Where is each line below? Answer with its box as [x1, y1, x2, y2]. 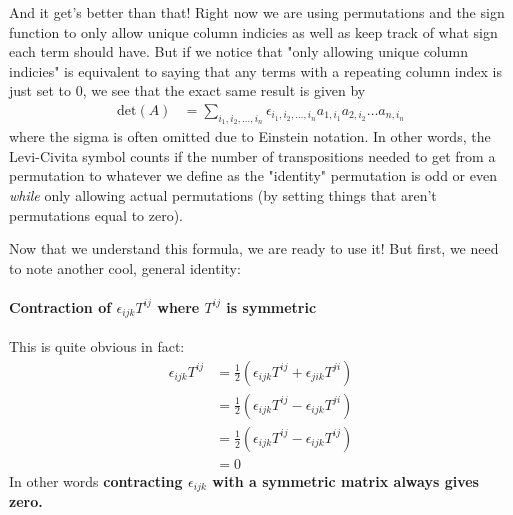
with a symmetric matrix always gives [212, 470, 479, 491]
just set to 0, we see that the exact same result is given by [9, 80, 366, 101]
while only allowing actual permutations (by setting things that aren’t [9, 184, 437, 205]
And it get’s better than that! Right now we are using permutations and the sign [9, 2, 505, 22]
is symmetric [226, 296, 317, 317]
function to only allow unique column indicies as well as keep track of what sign [9, 21, 498, 42]
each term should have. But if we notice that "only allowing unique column [9, 41, 468, 62]
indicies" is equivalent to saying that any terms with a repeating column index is [9, 60, 502, 81]
